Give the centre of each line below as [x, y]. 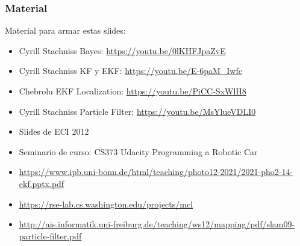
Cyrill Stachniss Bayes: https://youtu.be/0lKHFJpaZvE [122, 50]
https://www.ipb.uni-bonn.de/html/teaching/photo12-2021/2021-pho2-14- [156, 172]
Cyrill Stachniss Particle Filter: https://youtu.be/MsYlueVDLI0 [137, 111]
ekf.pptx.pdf [42, 183]
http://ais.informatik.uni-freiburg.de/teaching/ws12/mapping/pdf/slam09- [157, 224]
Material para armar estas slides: [65, 30]
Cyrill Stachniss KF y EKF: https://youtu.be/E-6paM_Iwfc [130, 71]
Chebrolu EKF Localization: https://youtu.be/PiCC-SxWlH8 [133, 91]
